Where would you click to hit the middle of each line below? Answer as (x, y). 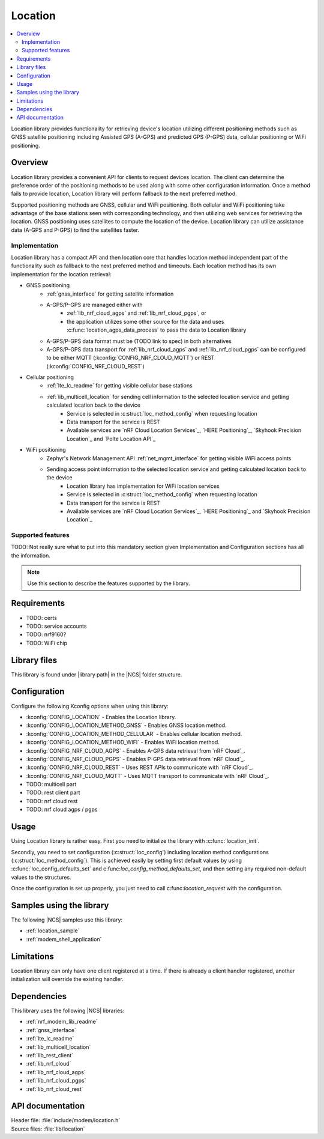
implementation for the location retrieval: (61, 274)
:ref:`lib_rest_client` (50, 1055)
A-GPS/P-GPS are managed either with (95, 305)
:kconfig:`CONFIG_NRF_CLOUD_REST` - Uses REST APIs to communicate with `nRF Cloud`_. (140, 767)
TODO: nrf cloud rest (52, 801)
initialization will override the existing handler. (67, 979)
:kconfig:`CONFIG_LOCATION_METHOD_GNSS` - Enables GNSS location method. (127, 725)
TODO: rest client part (53, 792)
